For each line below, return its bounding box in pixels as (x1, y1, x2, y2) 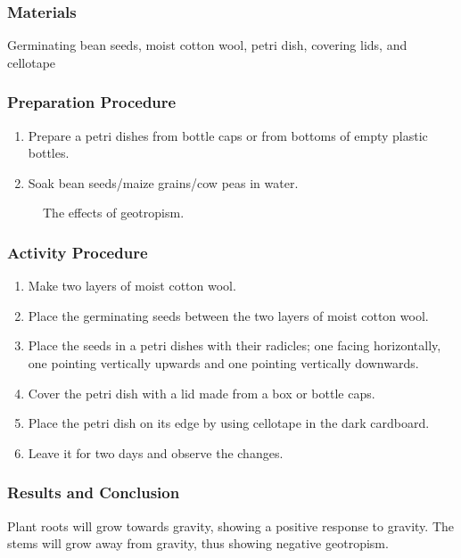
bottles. (28, 144, 70, 162)
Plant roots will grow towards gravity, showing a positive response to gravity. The (7, 516, 455, 535)
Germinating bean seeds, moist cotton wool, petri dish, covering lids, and (7, 36, 407, 54)
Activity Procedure (7, 241, 148, 263)
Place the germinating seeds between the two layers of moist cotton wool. (28, 306, 429, 324)
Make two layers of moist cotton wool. (28, 276, 236, 295)
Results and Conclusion (7, 481, 180, 504)
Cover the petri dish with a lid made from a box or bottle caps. (28, 383, 375, 402)
